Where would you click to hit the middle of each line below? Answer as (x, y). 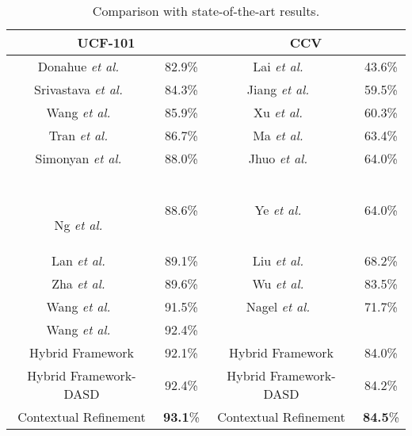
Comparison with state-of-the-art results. (206, 11)
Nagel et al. (278, 306)
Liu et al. (278, 260)
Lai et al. (278, 66)
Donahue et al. (78, 66)
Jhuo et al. (278, 158)
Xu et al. (278, 112)
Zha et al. (78, 283)
